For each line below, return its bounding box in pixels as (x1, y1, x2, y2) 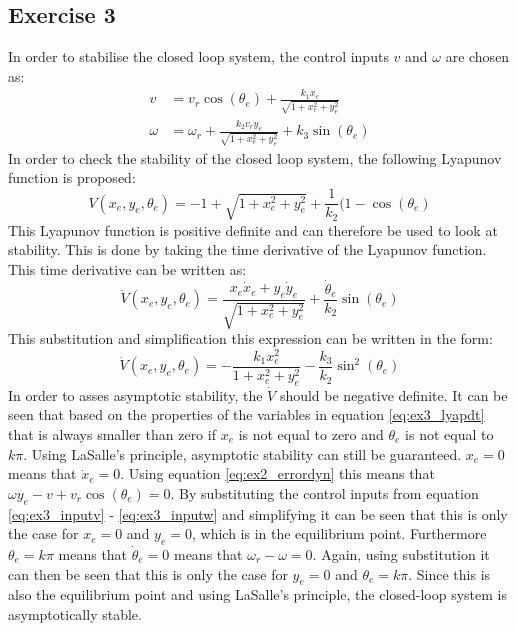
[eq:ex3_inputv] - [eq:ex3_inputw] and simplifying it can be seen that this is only (8, 503, 508, 524)
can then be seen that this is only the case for (8, 563, 288, 584)
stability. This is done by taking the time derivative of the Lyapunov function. (8, 239, 487, 260)
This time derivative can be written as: (8, 259, 247, 280)
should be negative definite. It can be (279, 384, 508, 405)
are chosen (445, 46, 510, 67)
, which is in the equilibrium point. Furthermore (191, 523, 487, 544)
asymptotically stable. (8, 603, 142, 624)
